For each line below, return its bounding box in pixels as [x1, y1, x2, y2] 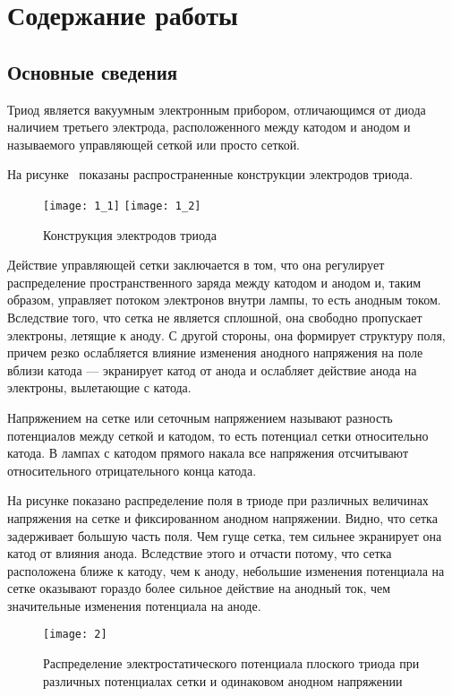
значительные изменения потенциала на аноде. [7, 596, 261, 614]
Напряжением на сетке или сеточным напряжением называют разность [7, 408, 393, 426]
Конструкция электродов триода [43, 225, 217, 244]
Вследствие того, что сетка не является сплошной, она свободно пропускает [7, 307, 422, 326]
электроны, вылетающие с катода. [7, 378, 192, 397]
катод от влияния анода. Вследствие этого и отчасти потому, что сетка [7, 544, 392, 563]
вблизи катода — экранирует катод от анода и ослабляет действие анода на [7, 360, 417, 379]
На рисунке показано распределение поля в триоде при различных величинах [7, 491, 429, 510]
